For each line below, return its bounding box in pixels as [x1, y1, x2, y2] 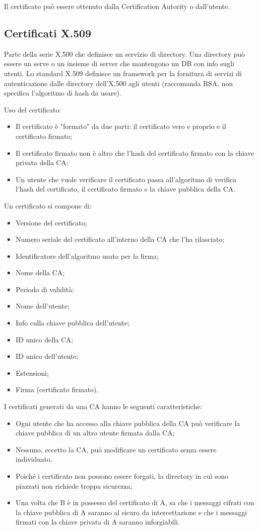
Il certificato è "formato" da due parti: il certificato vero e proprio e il [15, 121, 226, 131]
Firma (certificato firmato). [15, 384, 99, 395]
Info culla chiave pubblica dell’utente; [15, 318, 129, 328]
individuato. [15, 454, 53, 464]
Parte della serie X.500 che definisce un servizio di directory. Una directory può [4, 48, 245, 59]
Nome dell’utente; [15, 301, 69, 311]
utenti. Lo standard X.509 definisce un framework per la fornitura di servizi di [4, 68, 242, 78]
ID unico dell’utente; [15, 351, 78, 361]
